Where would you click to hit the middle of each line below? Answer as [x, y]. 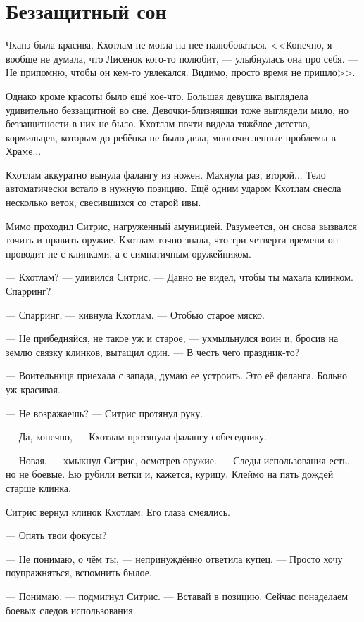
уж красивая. [33, 389]
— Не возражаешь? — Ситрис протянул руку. [105, 413]
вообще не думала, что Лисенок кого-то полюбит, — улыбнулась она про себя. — [182, 58]
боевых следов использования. [71, 610]
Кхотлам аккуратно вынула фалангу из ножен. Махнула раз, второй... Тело [166, 174]
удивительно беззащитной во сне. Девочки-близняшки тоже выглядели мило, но [177, 109]
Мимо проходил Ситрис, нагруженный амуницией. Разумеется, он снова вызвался [181, 226]
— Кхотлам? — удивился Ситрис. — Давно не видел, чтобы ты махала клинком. [180, 277]
